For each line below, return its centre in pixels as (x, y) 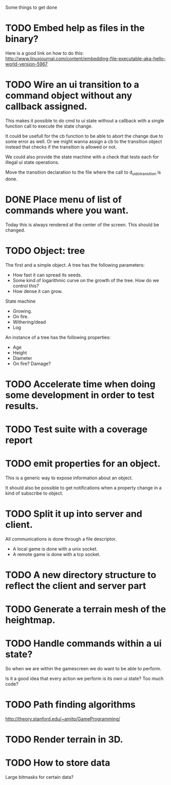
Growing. (22, 311)
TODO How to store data (58, 763)
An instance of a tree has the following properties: (58, 337)
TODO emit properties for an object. (83, 464)
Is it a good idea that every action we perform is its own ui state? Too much (84, 678)
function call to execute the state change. (49, 126)
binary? (22, 39)
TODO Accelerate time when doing (80, 384)
